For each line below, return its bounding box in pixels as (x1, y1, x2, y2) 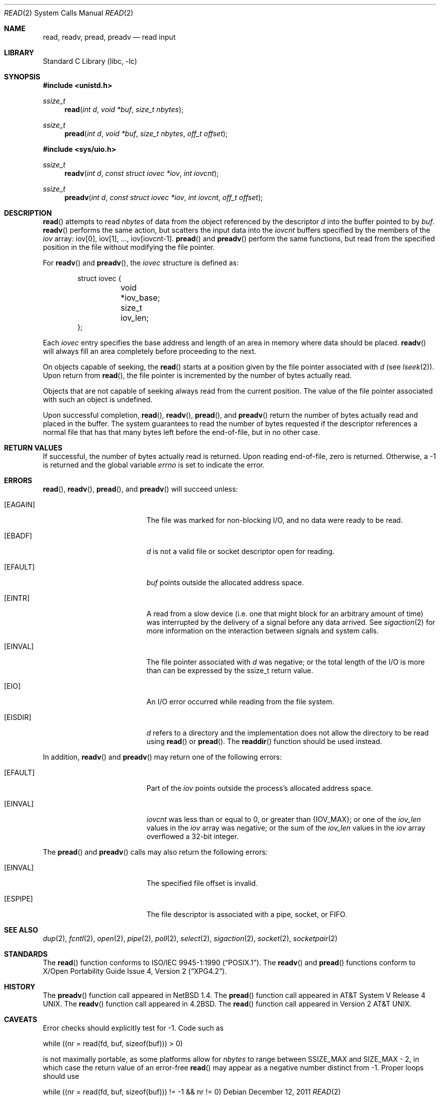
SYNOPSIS (4, 72, 41, 81)
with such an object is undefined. (43, 395, 153, 404)
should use (43, 1072, 79, 1080)
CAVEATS (4, 1015, 37, 1024)
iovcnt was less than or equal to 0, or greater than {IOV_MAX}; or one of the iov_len (146, 815, 421, 823)
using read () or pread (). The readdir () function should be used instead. (146, 737, 382, 746)
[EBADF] (4, 531, 32, 540)
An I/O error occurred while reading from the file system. (146, 697, 335, 706)
